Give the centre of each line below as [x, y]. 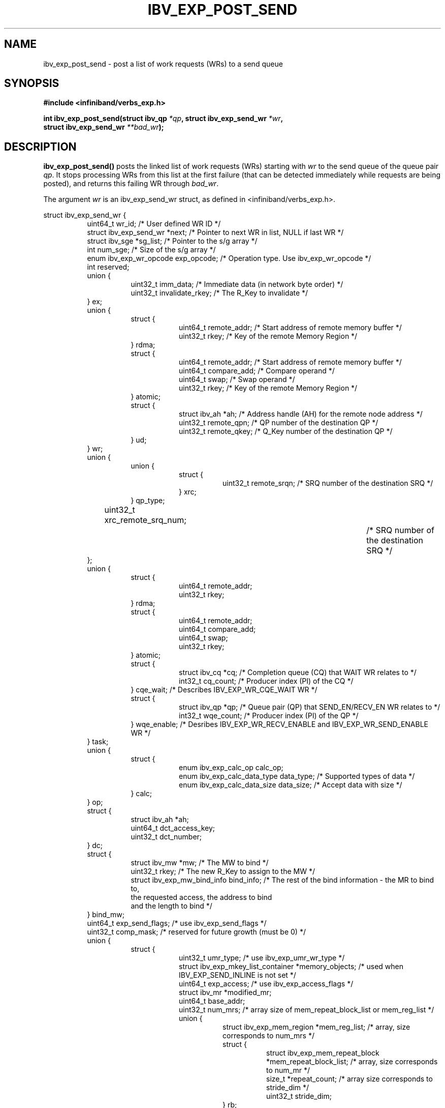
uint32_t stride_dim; [299, 1096]
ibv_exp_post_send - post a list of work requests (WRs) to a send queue [163, 64]
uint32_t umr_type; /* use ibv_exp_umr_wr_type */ [262, 958]
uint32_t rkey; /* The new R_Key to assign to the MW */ [223, 871]
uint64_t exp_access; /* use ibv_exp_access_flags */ [266, 984]
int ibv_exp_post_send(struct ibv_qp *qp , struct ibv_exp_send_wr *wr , [163, 119]
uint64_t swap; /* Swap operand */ [237, 380]
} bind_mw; [106, 915]
